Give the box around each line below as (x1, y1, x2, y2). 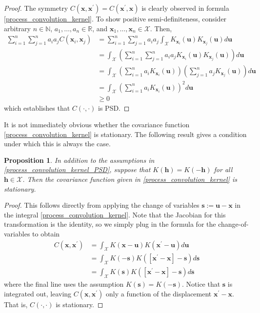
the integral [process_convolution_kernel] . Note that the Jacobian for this (4, 209, 226, 219)
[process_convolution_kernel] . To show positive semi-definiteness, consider (4, 14, 227, 23)
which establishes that (4, 103, 70, 113)
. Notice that (182, 279, 220, 289)
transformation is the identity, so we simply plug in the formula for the (4, 219, 216, 229)
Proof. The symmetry (4, 3, 68, 13)
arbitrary (4, 23, 31, 33)
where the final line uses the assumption (4, 279, 124, 289)
